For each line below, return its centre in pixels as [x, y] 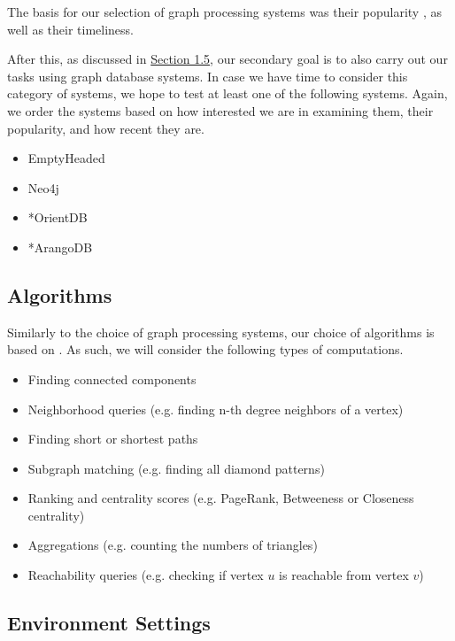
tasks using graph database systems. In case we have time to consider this [208, 76]
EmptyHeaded [66, 158]
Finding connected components [112, 378]
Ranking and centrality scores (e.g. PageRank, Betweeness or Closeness [221, 498]
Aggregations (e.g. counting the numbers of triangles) [173, 545]
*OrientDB [58, 217]
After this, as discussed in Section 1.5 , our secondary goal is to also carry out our [227, 59]
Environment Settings [109, 623]
